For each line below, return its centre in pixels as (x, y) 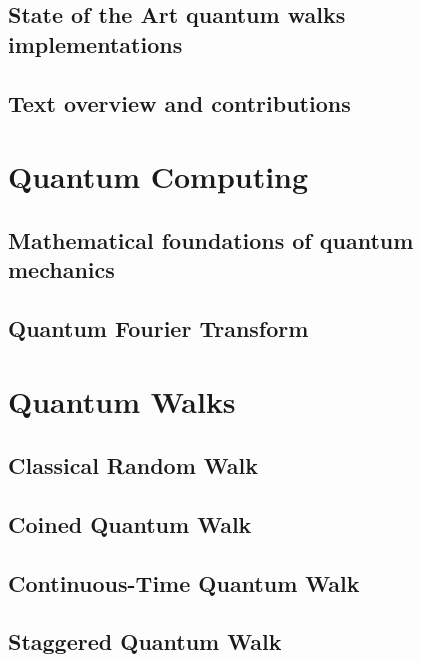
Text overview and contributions (179, 102)
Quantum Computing (158, 176)
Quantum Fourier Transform (158, 327)
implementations (95, 43)
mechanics (61, 269)
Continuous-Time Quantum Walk (184, 582)
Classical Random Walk (133, 465)
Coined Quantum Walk (130, 523)
